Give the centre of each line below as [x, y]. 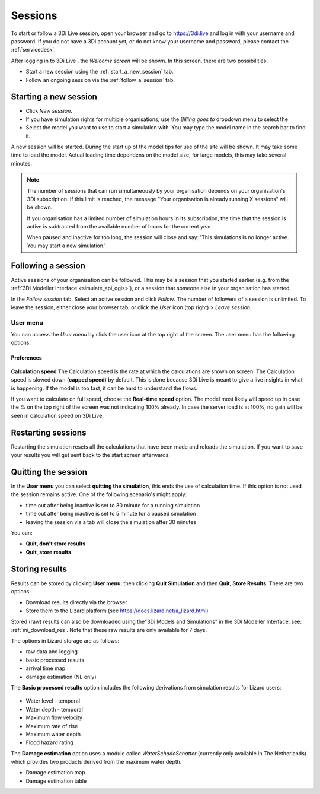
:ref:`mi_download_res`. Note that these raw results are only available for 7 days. [109, 630]
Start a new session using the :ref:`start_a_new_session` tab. [100, 72]
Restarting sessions [49, 432]
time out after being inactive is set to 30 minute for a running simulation [113, 505]
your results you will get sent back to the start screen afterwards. [90, 455]
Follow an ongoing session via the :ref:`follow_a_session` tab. [100, 80]
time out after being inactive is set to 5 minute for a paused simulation [111, 514]
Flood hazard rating [50, 742]
